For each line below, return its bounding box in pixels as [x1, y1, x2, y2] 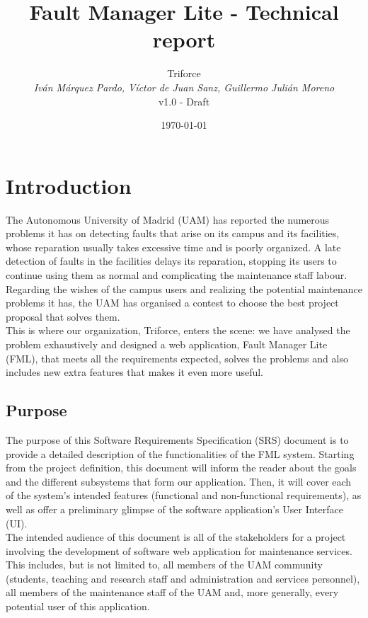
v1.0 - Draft [158, 93, 210, 108]
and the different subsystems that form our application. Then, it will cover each [6, 474, 352, 488]
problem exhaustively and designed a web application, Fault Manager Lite [6, 336, 328, 351]
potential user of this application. [6, 599, 150, 614]
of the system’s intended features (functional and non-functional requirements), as [6, 488, 362, 503]
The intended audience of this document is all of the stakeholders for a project [6, 530, 346, 544]
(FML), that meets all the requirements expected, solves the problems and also [6, 350, 348, 365]
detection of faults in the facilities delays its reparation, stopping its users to [6, 253, 337, 268]
